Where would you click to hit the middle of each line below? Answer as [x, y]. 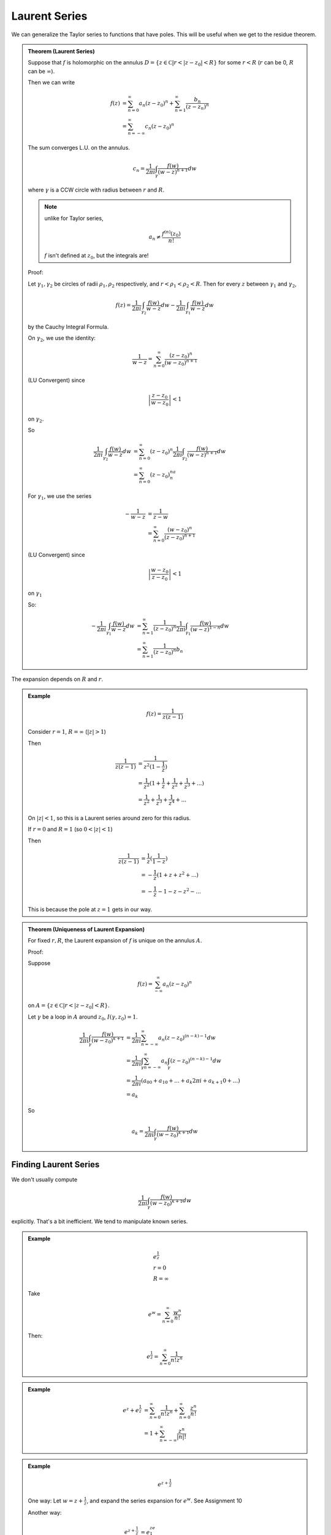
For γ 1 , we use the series [60, 497]
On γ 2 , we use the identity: [62, 339]
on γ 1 [35, 594]
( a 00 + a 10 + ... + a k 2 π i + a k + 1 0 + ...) [191, 1081]
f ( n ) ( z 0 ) [171, 234]
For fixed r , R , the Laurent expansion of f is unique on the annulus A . [115, 941]
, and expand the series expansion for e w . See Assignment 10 [164, 1500]
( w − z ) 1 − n [205, 629]
